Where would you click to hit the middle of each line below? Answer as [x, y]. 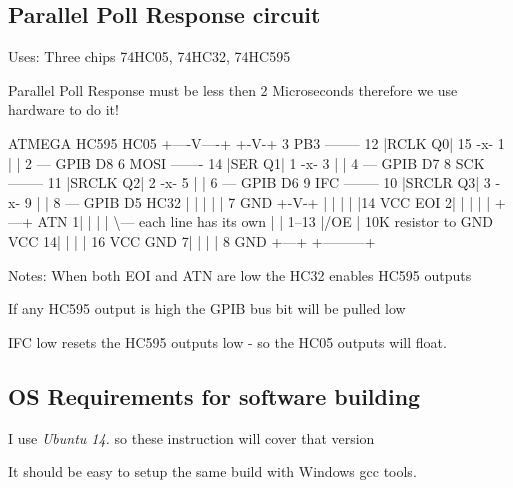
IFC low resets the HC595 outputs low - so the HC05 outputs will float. [227, 341]
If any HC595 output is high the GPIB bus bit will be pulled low [207, 308]
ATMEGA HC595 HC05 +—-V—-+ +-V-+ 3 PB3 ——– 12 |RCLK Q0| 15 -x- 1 [256, 142]
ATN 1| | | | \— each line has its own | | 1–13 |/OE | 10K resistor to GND [265, 221]
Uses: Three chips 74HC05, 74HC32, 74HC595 [149, 56]
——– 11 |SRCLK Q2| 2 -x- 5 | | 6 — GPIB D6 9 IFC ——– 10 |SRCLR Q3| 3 [249, 182]
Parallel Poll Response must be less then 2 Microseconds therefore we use [233, 89]
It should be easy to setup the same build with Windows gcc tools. [212, 471]
